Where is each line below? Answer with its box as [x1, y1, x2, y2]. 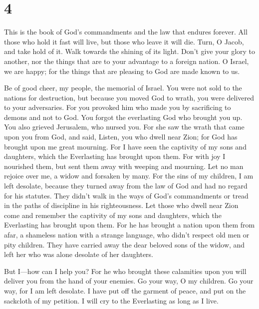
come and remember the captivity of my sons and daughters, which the [4, 209, 222, 220]
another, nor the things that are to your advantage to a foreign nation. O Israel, [4, 55, 249, 66]
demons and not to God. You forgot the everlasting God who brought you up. [4, 111, 243, 122]
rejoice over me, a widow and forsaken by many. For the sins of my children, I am [4, 170, 254, 181]
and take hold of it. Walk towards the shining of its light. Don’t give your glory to [4, 46, 256, 56]
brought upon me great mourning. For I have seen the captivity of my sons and [4, 141, 247, 151]
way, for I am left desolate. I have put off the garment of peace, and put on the [4, 285, 246, 295]
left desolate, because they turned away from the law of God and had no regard [4, 180, 248, 191]
